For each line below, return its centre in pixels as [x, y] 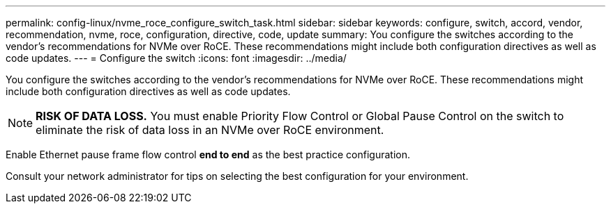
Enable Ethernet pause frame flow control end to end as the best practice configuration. [208, 154]
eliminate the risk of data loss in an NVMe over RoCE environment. [210, 130]
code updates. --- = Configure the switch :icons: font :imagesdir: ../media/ [176, 58]
